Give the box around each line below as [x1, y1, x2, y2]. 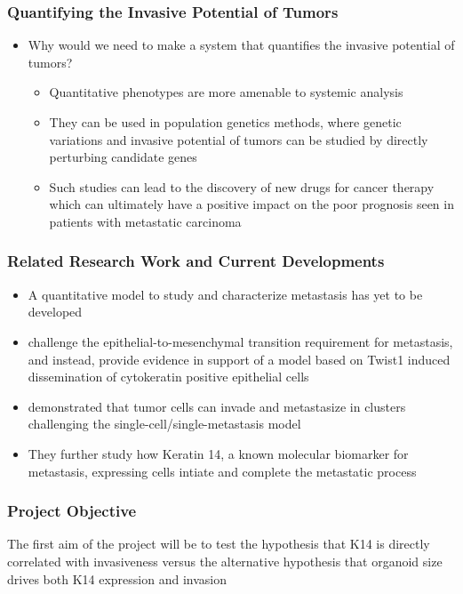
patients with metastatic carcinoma [49, 212, 242, 230]
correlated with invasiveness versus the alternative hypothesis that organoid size [7, 551, 443, 570]
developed [28, 302, 83, 321]
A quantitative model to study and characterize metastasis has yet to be [28, 285, 423, 303]
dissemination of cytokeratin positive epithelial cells [28, 367, 309, 386]
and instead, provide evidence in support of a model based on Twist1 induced [28, 349, 451, 368]
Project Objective [7, 500, 137, 522]
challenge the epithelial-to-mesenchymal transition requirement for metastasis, [28, 332, 453, 350]
